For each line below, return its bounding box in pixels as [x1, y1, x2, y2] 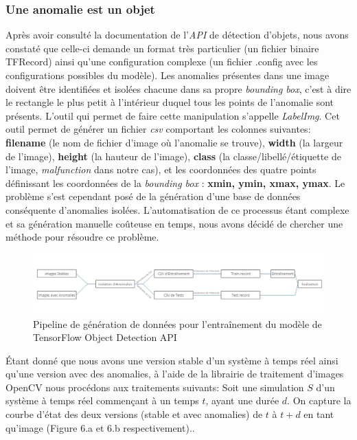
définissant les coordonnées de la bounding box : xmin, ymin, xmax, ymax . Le [5, 175, 345, 190]
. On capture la [287, 393, 352, 408]
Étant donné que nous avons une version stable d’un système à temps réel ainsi [5, 353, 338, 367]
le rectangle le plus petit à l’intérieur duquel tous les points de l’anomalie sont [5, 95, 334, 109]
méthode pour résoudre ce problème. [5, 230, 159, 244]
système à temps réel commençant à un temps [5, 393, 199, 408]
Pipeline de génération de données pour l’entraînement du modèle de [33, 316, 322, 331]
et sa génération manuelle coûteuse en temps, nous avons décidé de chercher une [5, 216, 343, 230]
